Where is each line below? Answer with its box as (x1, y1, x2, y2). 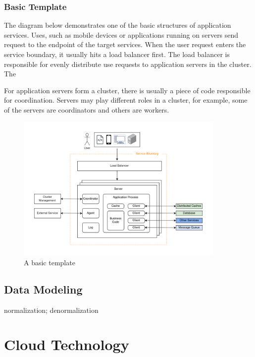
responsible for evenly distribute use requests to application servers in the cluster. (4, 59, 252, 69)
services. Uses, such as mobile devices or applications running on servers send (4, 29, 239, 40)
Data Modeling (4, 281, 83, 297)
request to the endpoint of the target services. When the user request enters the (4, 39, 246, 50)
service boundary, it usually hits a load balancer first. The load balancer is (4, 49, 230, 59)
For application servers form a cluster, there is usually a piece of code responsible (4, 85, 251, 95)
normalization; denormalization (4, 304, 99, 315)
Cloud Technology (4, 334, 129, 354)
